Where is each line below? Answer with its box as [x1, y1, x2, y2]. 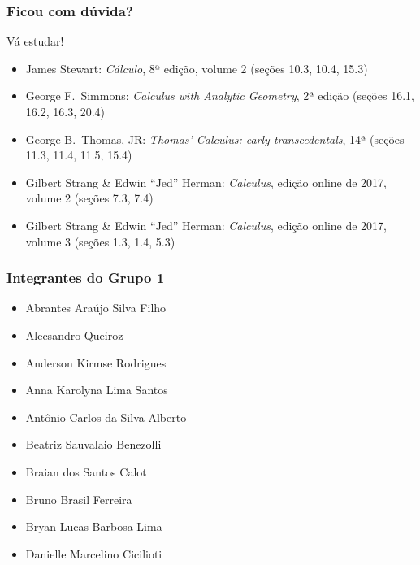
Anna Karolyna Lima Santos [25, 381, 168, 398]
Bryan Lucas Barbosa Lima [25, 518, 162, 535]
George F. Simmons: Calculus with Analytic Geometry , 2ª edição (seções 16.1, [25, 87, 414, 104]
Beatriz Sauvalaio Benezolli [25, 436, 162, 453]
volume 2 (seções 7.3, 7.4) [25, 189, 154, 206]
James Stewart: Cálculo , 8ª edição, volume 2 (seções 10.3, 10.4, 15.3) [25, 59, 368, 76]
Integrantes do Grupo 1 [6, 267, 165, 288]
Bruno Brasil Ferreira [25, 490, 132, 507]
